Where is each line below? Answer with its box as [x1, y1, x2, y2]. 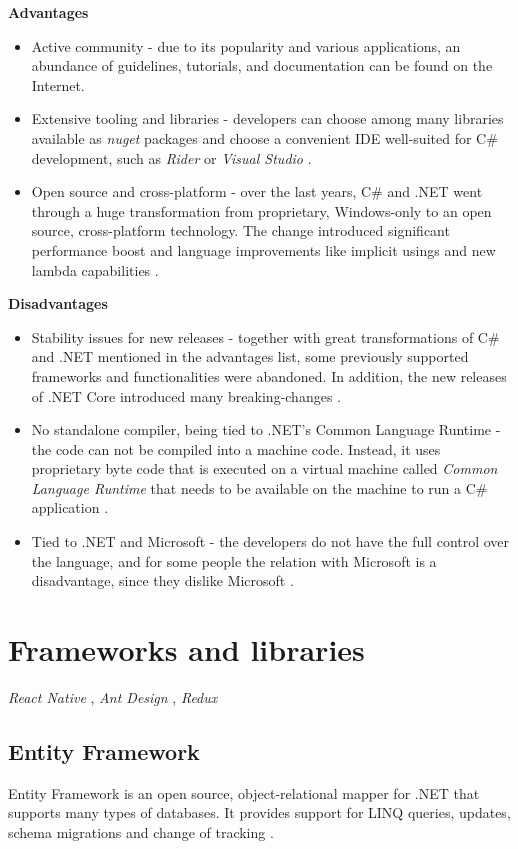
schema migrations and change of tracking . [8, 821, 274, 842]
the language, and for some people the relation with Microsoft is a [31, 550, 437, 571]
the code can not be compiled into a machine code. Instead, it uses [31, 438, 441, 459]
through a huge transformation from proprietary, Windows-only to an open [31, 200, 492, 221]
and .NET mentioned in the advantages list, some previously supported [31, 346, 469, 367]
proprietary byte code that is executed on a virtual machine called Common [31, 458, 498, 479]
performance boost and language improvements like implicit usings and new [31, 239, 496, 260]
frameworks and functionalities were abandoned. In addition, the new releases [31, 365, 507, 386]
